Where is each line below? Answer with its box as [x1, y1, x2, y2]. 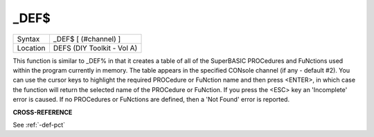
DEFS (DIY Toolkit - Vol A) [53, 43, 138, 53]
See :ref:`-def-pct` [12, 120, 66, 129]
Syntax [17, 34, 40, 44]
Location [17, 43, 46, 53]
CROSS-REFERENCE [12, 108, 73, 116]
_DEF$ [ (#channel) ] [53, 34, 121, 44]
